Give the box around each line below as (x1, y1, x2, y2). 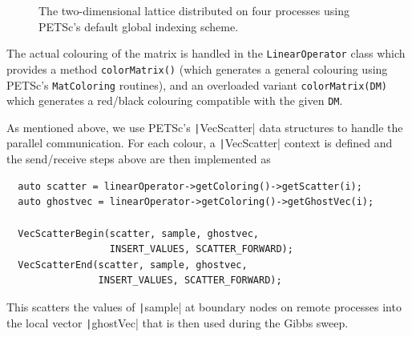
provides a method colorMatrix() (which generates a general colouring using (6, 60, 388, 77)
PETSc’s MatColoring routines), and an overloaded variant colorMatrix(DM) (6, 76, 387, 93)
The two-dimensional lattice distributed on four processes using (38, 2, 349, 18)
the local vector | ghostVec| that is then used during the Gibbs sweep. (6, 314, 349, 331)
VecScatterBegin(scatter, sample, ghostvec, (18, 227, 259, 239)
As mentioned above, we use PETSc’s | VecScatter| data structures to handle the (6, 118, 403, 135)
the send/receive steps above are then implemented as (6, 150, 271, 167)
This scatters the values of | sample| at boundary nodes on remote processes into (6, 298, 402, 315)
